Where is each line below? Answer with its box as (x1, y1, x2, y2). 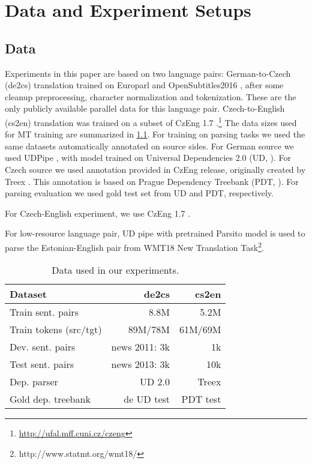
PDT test (181, 392, 221, 406)
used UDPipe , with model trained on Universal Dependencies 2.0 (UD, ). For (5, 151, 291, 164)
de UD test (124, 392, 170, 406)
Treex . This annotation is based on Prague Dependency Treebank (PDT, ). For (5, 175, 299, 187)
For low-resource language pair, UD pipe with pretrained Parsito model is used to (5, 227, 305, 240)
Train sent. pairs (10, 305, 79, 319)
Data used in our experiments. (52, 263, 179, 277)
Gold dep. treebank (10, 392, 91, 406)
